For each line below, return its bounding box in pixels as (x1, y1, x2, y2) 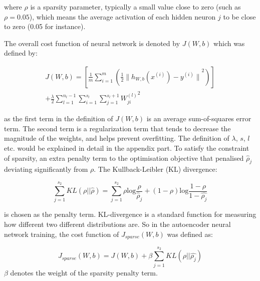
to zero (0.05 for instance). (4, 21, 86, 32)
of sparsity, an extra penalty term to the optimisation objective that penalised (4, 152, 244, 163)
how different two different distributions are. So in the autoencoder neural (4, 219, 231, 229)
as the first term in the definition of (4, 113, 113, 124)
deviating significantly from (4, 164, 88, 174)
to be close (223, 11, 256, 22)
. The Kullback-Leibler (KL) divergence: (94, 164, 217, 174)
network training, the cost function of (4, 228, 119, 239)
